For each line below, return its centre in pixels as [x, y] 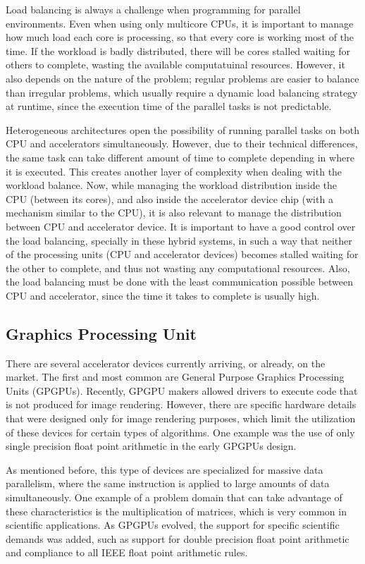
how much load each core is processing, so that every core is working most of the [180, 37]
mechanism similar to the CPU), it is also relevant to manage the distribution [174, 213]
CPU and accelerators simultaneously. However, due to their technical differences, [182, 143]
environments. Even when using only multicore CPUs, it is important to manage [180, 23]
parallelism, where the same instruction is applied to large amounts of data [168, 483]
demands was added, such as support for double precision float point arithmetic [178, 538]
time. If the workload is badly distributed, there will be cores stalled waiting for [178, 50]
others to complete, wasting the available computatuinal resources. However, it [175, 65]
